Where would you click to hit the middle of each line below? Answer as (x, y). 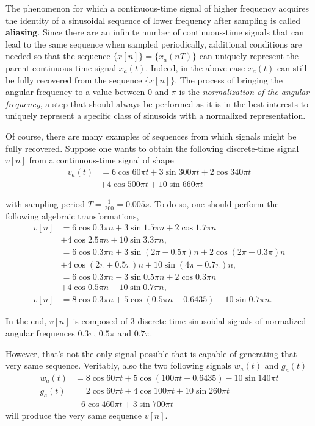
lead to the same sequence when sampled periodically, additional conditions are (154, 44)
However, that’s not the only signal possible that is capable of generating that (151, 353)
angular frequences (40, 333)
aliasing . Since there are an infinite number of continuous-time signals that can (155, 32)
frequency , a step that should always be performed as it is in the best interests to (157, 103)
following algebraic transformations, (72, 215)
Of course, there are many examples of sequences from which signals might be (151, 136)
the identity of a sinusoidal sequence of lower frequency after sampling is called (153, 20)
